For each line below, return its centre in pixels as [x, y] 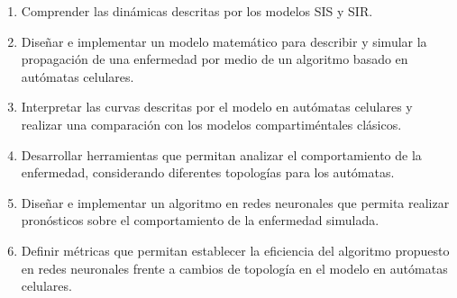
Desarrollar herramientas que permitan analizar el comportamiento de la [221, 154]
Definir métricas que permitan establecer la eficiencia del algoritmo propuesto [235, 250]
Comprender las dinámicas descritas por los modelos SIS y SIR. [197, 11]
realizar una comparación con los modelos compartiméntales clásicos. [211, 124]
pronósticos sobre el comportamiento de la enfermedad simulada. [200, 220]
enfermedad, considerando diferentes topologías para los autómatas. [208, 172]
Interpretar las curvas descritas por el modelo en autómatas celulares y [217, 107]
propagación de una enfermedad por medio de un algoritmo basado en [215, 59]
